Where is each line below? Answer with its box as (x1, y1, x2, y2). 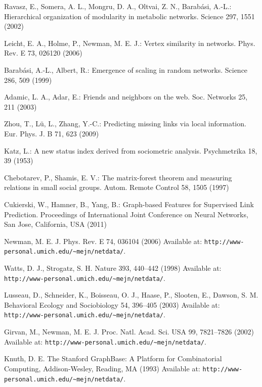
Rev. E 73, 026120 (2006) (4, 47, 82, 58)
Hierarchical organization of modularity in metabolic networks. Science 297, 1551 (4, 11, 255, 21)
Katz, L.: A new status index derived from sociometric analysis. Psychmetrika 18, (4, 145, 257, 156)
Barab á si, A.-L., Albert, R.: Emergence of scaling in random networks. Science (4, 64, 248, 75)
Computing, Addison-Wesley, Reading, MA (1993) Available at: (4, 363, 200, 373)
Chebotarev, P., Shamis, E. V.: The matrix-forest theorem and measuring (4, 172, 232, 182)
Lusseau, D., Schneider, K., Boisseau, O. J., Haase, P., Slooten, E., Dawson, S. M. (4, 289, 258, 300)
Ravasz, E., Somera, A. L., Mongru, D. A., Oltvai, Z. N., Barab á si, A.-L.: (4, 1, 232, 11)
